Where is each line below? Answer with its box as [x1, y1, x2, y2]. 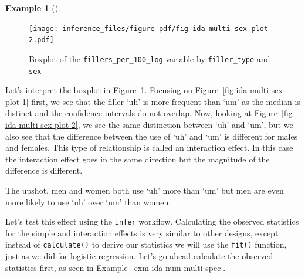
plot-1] [5, 95, 29, 107]
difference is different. [5, 164, 83, 177]
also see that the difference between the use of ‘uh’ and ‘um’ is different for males [5, 130, 298, 142]
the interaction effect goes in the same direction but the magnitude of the [5, 152, 270, 165]
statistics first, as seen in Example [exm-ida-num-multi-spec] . [5, 261, 226, 273]
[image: [29, 24, 59, 33]
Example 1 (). [5, 2, 60, 13]
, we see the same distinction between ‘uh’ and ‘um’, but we [77, 118, 293, 130]
